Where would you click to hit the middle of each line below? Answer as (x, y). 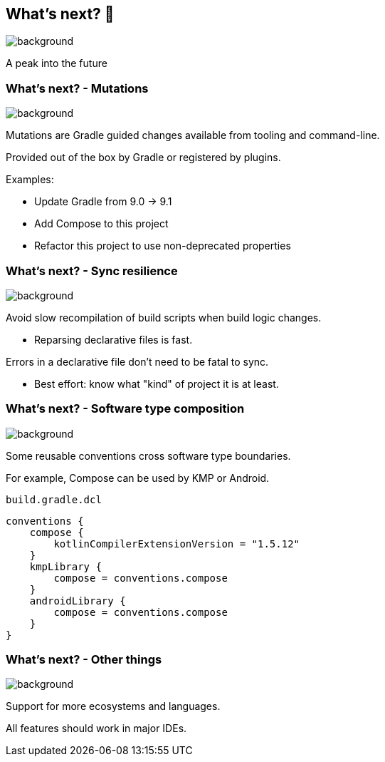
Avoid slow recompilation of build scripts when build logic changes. (164, 317)
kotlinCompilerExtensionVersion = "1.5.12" (177, 544)
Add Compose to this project (101, 224)
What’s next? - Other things (84, 660)
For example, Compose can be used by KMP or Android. (138, 478)
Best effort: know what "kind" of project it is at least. (157, 383)
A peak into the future (57, 63)
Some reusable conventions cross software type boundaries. (148, 455)
